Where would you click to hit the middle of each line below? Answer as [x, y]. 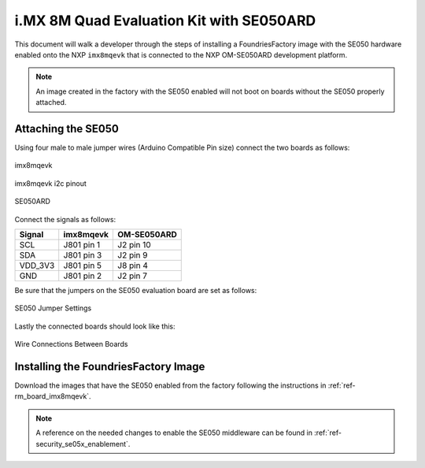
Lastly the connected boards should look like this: [95, 326]
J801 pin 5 [83, 266]
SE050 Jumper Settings [53, 308]
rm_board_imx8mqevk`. [53, 396]
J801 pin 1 [82, 244]
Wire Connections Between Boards [72, 344]
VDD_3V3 [37, 266]
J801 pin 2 [83, 276]
